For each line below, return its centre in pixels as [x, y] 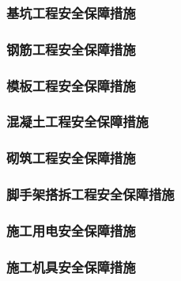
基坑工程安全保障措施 [71, 12]
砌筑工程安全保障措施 [71, 158]
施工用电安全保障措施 [71, 230]
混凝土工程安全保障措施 [77, 122]
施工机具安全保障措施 [71, 266]
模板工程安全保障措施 [71, 85]
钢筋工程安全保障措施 [71, 49]
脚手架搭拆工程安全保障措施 [90, 194]
